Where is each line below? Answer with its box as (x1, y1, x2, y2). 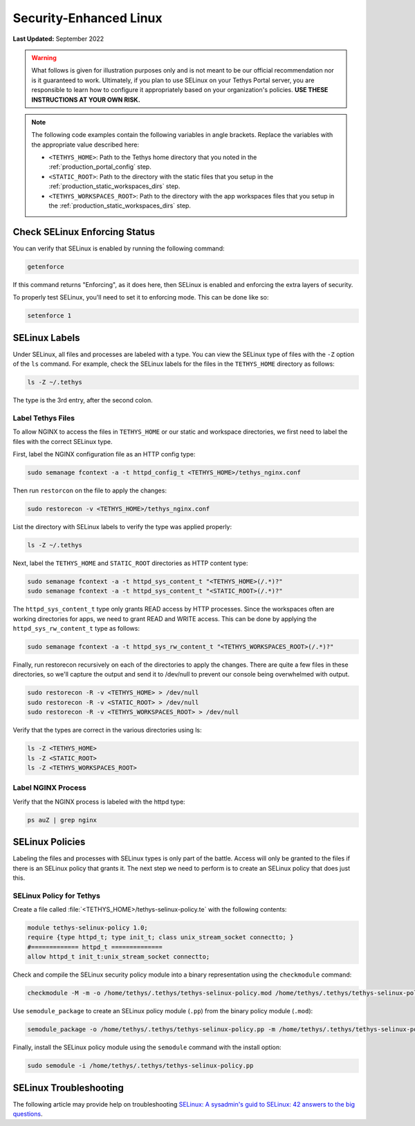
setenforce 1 (27, 312, 72, 320)
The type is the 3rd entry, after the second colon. (12, 396, 153, 405)
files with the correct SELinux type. (12, 437, 113, 445)
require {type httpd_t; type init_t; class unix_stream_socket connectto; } (27, 934, 294, 941)
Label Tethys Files (12, 413, 75, 423)
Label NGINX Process (12, 783, 86, 793)
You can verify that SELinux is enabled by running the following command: (12, 244, 225, 252)
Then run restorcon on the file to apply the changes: (12, 486, 167, 495)
